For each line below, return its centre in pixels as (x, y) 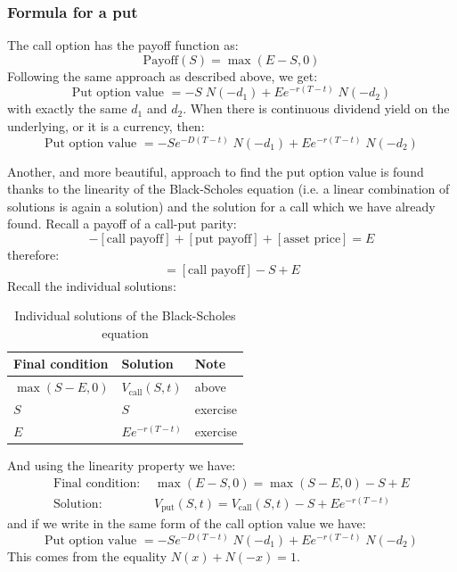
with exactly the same (67, 108)
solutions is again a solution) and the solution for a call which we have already (221, 206)
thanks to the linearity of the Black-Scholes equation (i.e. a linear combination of (228, 189)
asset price (312, 239)
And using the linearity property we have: (122, 465)
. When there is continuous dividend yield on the (316, 108)
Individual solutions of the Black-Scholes (125, 315)
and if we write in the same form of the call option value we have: (187, 523)
